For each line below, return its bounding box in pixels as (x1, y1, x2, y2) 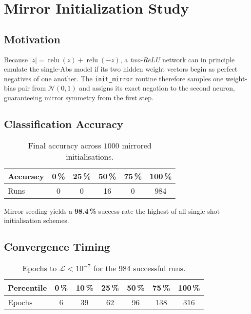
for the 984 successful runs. (93, 262, 186, 274)
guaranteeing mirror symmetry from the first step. (4, 92, 154, 103)
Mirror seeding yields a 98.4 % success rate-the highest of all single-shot (4, 205, 220, 216)
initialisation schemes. (4, 215, 69, 225)
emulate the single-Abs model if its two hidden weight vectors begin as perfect (4, 64, 238, 74)
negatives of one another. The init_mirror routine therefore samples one (4, 73, 224, 83)
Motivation (4, 31, 60, 46)
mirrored (122, 139, 152, 151)
